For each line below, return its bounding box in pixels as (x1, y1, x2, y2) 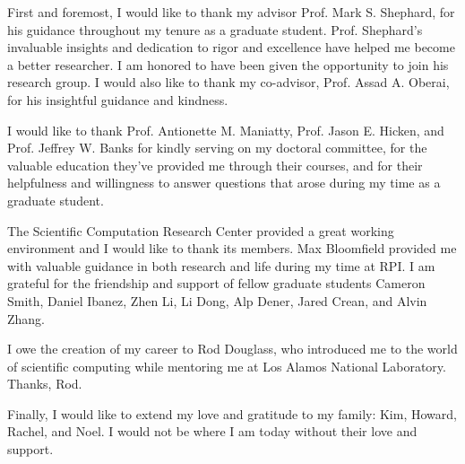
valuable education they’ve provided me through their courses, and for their (7, 155, 423, 174)
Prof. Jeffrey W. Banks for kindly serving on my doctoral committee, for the (7, 138, 427, 157)
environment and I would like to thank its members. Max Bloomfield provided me (7, 239, 457, 258)
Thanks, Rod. (7, 374, 82, 393)
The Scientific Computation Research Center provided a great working (7, 221, 394, 240)
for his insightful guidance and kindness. (7, 90, 228, 109)
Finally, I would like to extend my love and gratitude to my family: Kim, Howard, (7, 404, 457, 423)
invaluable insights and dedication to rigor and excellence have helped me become (7, 38, 455, 57)
